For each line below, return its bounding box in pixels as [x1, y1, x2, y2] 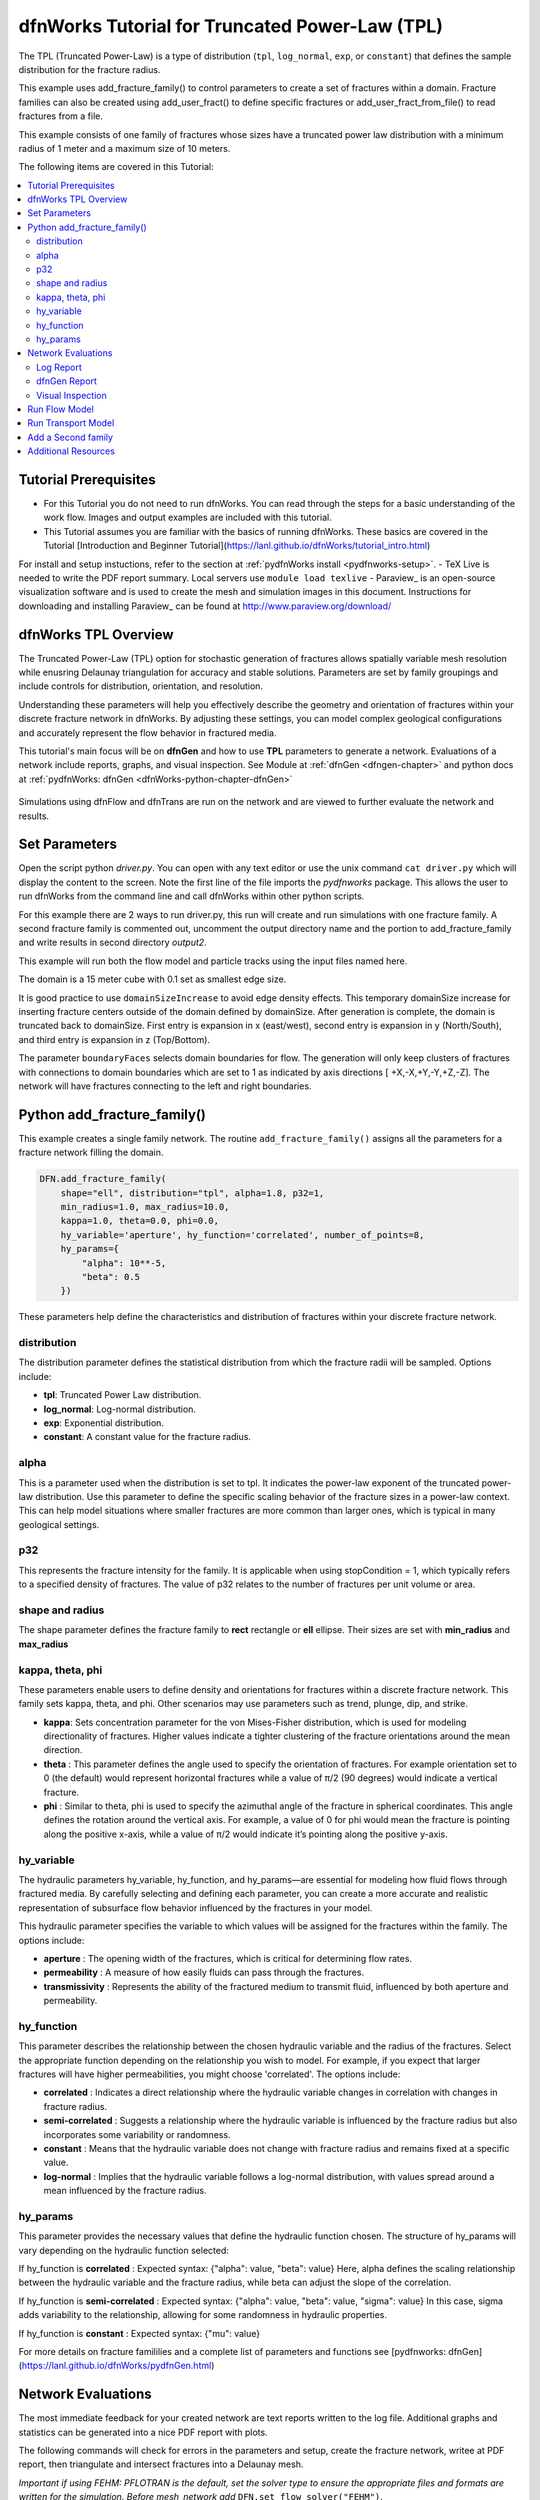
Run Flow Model [27, 403, 94, 415]
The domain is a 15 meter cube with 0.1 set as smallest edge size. [18, 973, 287, 985]
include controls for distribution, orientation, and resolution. [18, 680, 264, 692]
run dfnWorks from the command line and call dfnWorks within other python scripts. [18, 890, 365, 902]
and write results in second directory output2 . [18, 936, 207, 949]
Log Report [36, 361, 82, 373]
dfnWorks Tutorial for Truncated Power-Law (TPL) [18, 15, 444, 37]
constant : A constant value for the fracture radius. [43, 1431, 252, 1443]
